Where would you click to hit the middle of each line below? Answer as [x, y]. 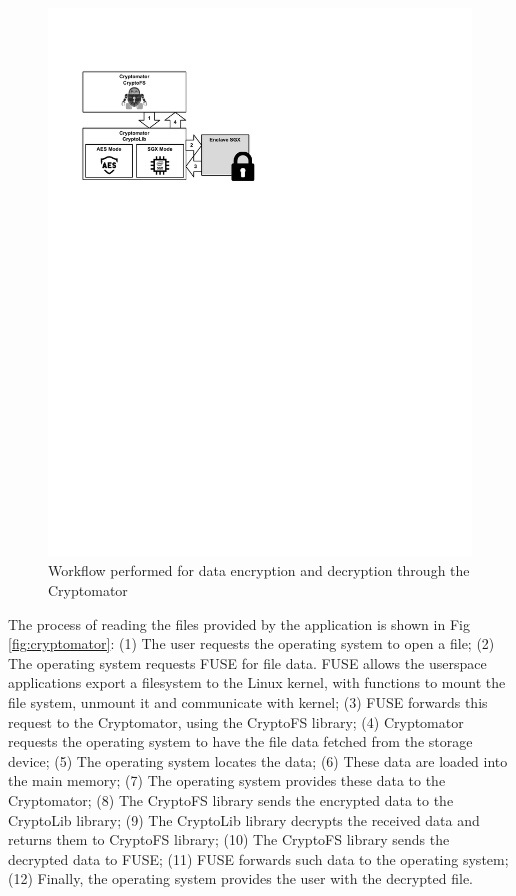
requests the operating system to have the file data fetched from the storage [240, 741]
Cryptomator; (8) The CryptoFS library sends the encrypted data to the [231, 800]
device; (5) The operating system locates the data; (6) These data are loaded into [258, 760]
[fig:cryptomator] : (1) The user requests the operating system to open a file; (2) [251, 643]
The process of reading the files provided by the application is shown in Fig [239, 623]
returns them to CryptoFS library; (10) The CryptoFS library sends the [229, 839]
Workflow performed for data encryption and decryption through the [259, 570]
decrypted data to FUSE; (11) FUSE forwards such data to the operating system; [258, 858]
